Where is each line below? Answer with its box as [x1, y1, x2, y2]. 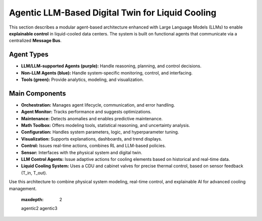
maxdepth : [21, 197, 44, 202]
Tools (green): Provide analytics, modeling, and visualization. [21, 77, 144, 82]
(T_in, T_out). [21, 170, 47, 175]
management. [9, 186, 37, 191]
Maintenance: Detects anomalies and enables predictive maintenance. [21, 115, 163, 121]
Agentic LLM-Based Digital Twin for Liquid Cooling [9, 7, 217, 18]
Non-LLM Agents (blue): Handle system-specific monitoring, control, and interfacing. [21, 70, 193, 76]
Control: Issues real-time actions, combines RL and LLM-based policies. [21, 143, 166, 149]
